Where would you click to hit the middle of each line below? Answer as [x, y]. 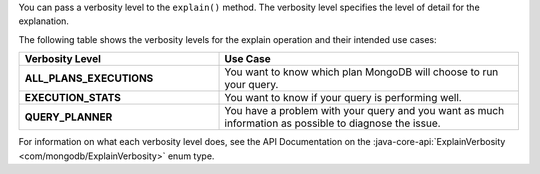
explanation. [44, 21]
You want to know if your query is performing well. [343, 98]
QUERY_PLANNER [68, 117]
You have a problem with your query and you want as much [364, 111]
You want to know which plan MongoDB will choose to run [361, 72]
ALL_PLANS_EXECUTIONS [89, 78]
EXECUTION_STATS [73, 98]
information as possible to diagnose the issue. [332, 123]
